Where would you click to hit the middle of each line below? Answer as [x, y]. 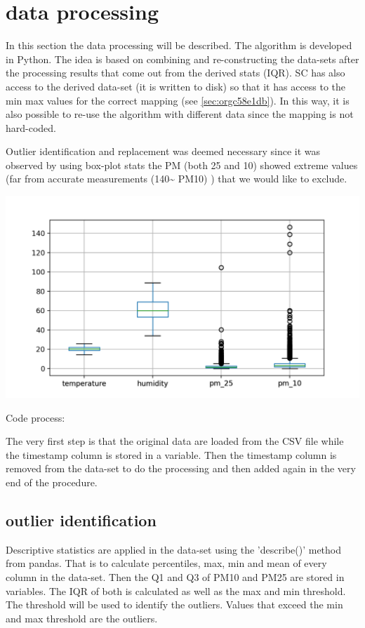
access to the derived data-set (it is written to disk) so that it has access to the [176, 86]
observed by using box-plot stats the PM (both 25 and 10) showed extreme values [182, 165]
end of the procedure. [52, 482]
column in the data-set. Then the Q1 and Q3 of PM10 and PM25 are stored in [175, 576]
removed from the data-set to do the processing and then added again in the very [181, 468]
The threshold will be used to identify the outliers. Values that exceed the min [174, 604]
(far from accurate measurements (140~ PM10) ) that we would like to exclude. [177, 179]
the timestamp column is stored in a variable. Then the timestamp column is [171, 454]
